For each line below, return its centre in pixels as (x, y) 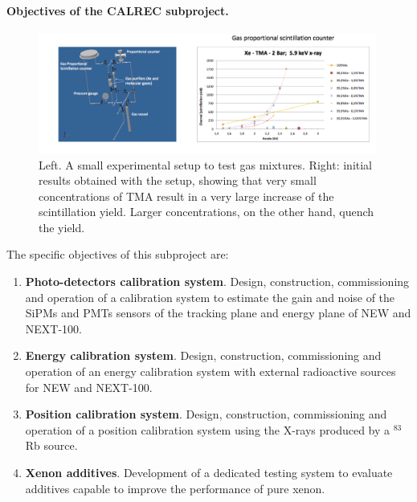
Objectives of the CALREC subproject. (118, 10)
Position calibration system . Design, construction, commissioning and (206, 414)
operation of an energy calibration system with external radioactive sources (211, 371)
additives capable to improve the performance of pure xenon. (175, 488)
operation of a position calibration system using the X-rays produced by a (208, 429)
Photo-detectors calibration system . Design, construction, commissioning (217, 282)
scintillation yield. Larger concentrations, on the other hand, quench (206, 212)
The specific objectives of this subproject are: (118, 254)
